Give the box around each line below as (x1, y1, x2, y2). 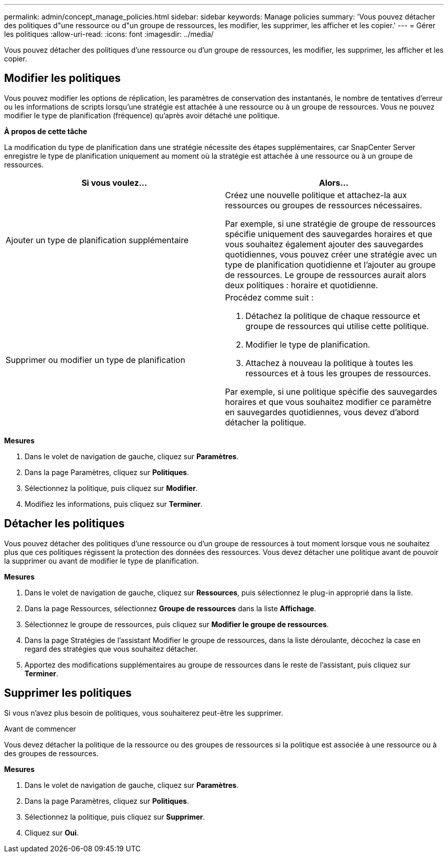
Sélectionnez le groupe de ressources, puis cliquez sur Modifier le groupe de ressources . (25, 619, 329, 629)
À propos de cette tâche (4, 126, 87, 136)
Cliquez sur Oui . (25, 828, 79, 837)
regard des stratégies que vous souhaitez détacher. (25, 644, 198, 653)
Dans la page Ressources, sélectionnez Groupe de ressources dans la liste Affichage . (25, 604, 317, 613)
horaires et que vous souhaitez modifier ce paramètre (225, 396, 432, 407)
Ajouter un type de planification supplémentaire (6, 234, 189, 245)
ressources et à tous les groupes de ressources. (245, 368, 431, 378)
